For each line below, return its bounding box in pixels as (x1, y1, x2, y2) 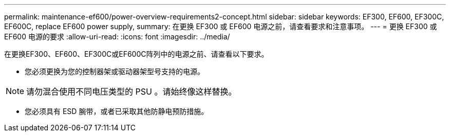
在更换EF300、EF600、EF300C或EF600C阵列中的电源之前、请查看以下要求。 (4, 50, 269, 58)
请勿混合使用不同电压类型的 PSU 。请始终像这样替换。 (26, 86, 237, 97)
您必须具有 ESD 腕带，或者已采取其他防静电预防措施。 (25, 107, 209, 116)
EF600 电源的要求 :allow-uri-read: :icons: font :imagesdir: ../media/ (4, 32, 230, 41)
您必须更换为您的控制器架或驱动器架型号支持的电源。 (25, 67, 204, 76)
